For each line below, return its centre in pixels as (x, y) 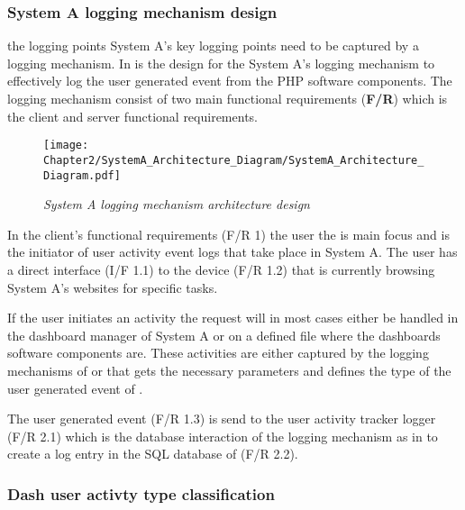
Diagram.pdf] (82, 175)
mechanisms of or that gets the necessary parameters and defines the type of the (229, 370)
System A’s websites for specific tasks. (113, 287)
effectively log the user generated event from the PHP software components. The (230, 81)
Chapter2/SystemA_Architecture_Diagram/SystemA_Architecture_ (234, 160)
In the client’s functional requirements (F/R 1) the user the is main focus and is (228, 234)
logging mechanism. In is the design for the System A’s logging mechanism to (221, 63)
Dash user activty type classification (141, 493)
